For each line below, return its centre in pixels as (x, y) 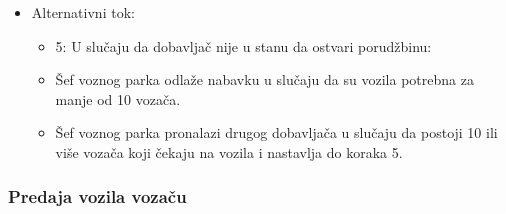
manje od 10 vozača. (118, 98)
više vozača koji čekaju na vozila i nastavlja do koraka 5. (229, 151)
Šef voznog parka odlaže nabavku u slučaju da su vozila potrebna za (264, 79)
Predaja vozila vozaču (97, 196)
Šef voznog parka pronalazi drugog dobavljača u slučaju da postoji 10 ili (276, 132)
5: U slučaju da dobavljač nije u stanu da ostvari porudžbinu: (243, 45)
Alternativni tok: (83, 12)
